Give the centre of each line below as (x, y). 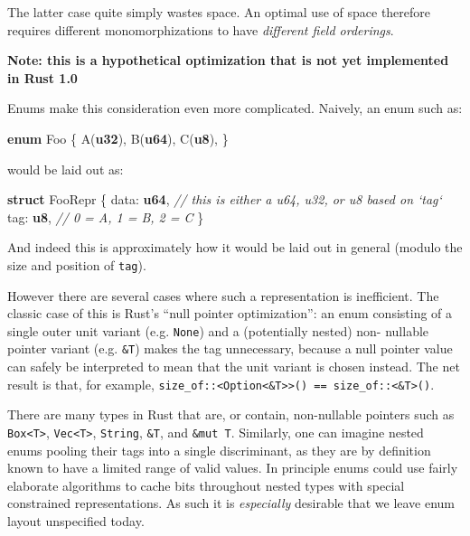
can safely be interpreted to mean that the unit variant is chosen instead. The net (234, 367)
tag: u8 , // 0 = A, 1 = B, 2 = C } (106, 216)
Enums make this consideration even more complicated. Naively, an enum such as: (235, 108)
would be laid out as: (66, 169)
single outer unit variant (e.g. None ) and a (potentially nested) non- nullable (218, 330)
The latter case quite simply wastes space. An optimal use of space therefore (219, 12)
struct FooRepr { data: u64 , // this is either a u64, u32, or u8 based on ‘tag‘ (225, 199)
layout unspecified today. (76, 520)
